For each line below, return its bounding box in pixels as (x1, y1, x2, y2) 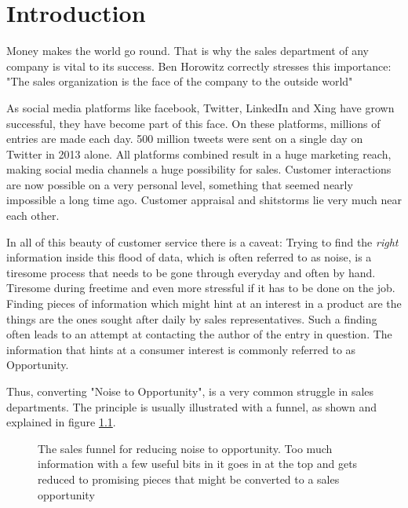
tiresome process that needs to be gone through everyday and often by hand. (6, 264, 376, 280)
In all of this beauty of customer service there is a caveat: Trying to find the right (6, 233, 399, 250)
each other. (6, 207, 60, 224)
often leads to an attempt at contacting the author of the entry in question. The (6, 326, 392, 342)
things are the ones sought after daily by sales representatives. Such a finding (6, 310, 377, 327)
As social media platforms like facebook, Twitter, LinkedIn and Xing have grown (6, 99, 395, 115)
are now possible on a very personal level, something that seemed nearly (6, 176, 353, 192)
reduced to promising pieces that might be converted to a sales (38, 470, 340, 487)
